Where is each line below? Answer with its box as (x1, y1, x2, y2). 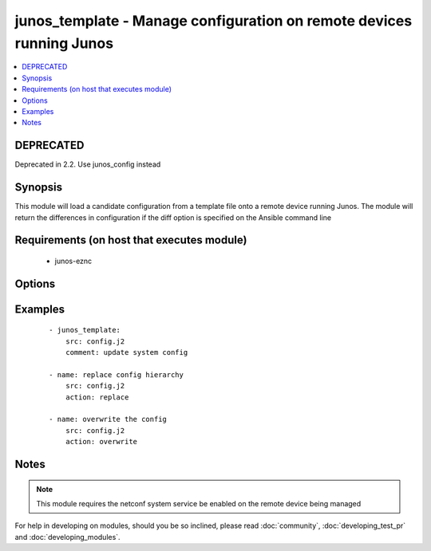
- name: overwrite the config (49, 415, 168, 424)
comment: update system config (65, 348, 188, 357)
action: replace (65, 392, 129, 402)
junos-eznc (54, 256, 93, 266)
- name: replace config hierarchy (49, 370, 184, 379)
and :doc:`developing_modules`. (14, 532, 121, 541)
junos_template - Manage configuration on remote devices (14, 12, 413, 30)
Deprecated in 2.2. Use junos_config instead (14, 159, 161, 169)
